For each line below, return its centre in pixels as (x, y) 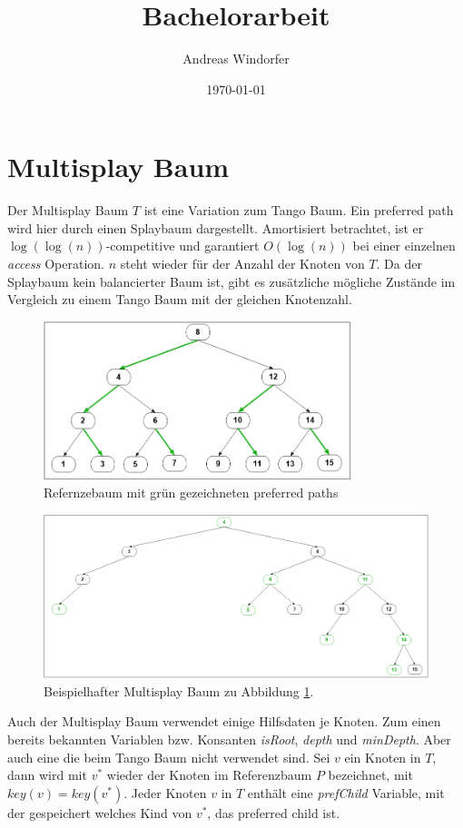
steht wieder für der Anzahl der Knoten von (242, 264)
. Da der (399, 264)
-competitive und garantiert (182, 246)
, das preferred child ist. (274, 812)
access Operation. (56, 264)
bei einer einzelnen (404, 246)
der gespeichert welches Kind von (100, 812)
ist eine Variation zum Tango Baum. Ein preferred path (299, 210)
